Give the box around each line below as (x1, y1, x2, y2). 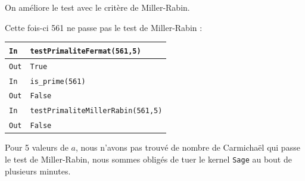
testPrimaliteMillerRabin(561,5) (30, 107, 163, 116)
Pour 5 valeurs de (5, 141, 69, 154)
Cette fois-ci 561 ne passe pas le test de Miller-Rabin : (5, 21, 203, 33)
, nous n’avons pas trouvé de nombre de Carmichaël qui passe (75, 141, 300, 154)
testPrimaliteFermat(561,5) (30, 46, 141, 55)
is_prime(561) (30, 77, 86, 86)
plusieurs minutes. (5, 164, 71, 177)
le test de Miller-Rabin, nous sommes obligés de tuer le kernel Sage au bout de (5, 152, 292, 165)
